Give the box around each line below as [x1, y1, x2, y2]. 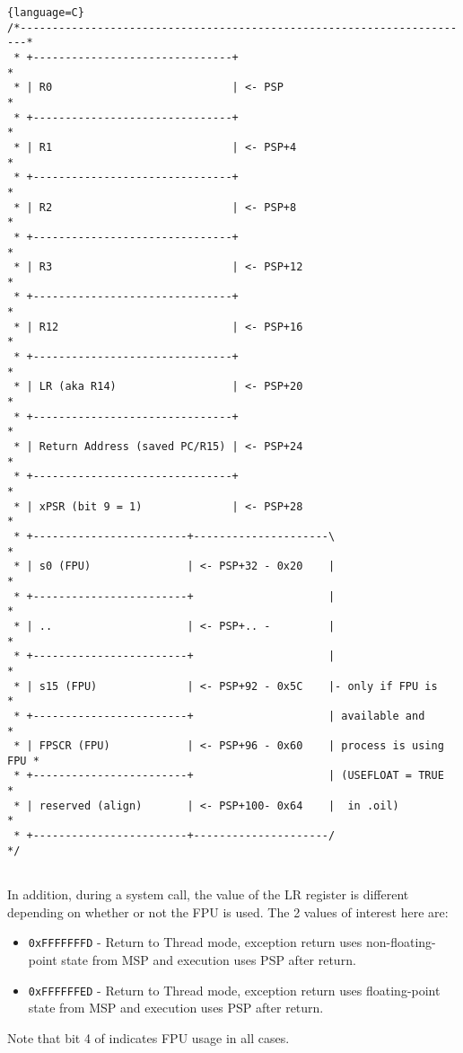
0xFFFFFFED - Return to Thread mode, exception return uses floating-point [28, 980, 441, 999]
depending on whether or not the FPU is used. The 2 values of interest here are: [7, 902, 449, 921]
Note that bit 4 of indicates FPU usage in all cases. [7, 1028, 290, 1047]
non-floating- [365, 933, 436, 951]
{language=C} [7, 6, 84, 19]
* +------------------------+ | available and [13, 709, 425, 722]
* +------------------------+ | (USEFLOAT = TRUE [13, 769, 444, 783]
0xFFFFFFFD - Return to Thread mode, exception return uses [28, 933, 363, 951]
